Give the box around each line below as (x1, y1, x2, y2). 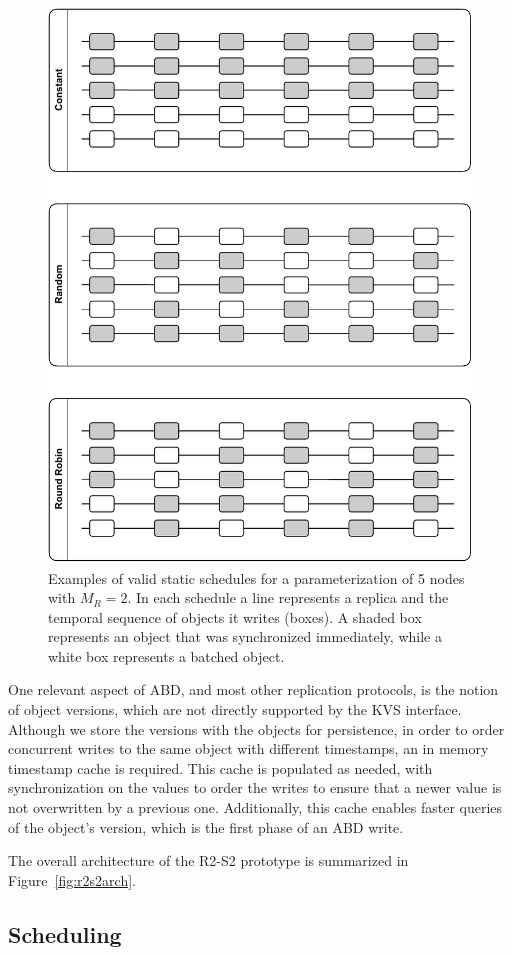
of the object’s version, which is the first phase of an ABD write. (8, 816, 404, 837)
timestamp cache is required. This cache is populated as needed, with (8, 757, 433, 778)
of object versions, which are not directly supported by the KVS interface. (8, 699, 462, 720)
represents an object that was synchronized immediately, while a (48, 626, 442, 647)
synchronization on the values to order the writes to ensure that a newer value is (8, 777, 502, 798)
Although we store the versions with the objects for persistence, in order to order (8, 718, 505, 739)
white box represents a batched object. (48, 645, 285, 666)
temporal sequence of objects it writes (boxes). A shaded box (48, 606, 422, 627)
